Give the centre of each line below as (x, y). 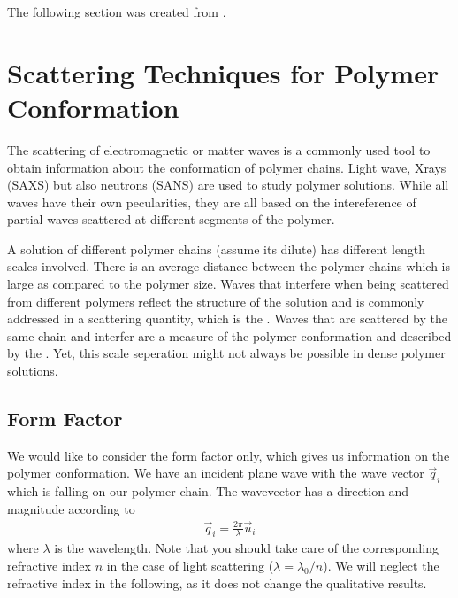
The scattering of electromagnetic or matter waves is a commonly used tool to (219, 149)
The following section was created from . (117, 12)
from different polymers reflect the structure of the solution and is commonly (216, 301)
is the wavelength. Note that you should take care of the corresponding (247, 548)
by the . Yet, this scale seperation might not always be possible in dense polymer (226, 353)
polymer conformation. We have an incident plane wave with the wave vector (216, 473)
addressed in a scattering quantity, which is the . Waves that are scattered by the (227, 318)
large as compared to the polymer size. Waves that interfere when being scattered (228, 284)
